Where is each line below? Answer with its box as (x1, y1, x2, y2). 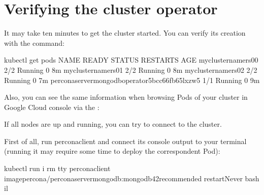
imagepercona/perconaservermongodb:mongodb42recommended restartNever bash (4, 173, 259, 183)
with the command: (4, 37, 64, 48)
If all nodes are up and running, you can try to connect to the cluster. (4, 119, 222, 129)
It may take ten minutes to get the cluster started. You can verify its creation (4, 27, 246, 38)
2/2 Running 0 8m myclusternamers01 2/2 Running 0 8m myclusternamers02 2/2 (4, 64, 257, 75)
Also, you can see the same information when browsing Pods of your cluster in (4, 92, 248, 102)
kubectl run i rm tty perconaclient (4, 163, 111, 174)
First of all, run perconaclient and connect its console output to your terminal (4, 135, 247, 146)
